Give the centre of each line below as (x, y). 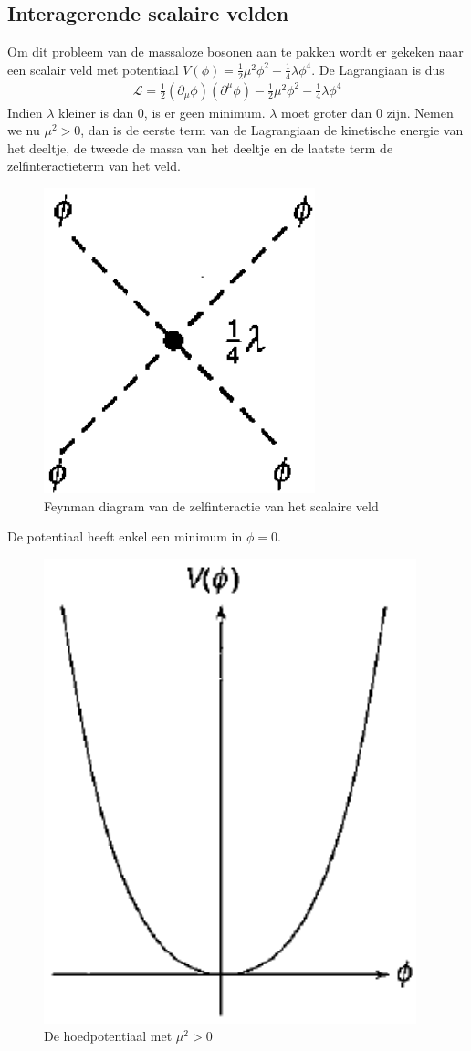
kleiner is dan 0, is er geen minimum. (162, 112)
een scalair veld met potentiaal (93, 69)
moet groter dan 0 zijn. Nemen (367, 112)
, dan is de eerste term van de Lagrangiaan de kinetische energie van (272, 130)
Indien (25, 112)
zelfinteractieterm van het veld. (94, 166)
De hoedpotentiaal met (108, 1036)
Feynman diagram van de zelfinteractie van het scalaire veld (211, 505)
